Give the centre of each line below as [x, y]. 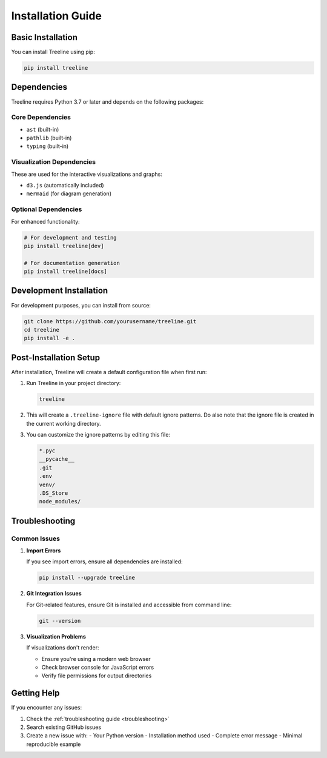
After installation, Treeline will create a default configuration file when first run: [109, 372]
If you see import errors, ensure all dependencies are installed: [104, 562]
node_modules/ [60, 501]
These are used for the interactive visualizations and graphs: [87, 174]
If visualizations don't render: [63, 648]
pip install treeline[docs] [65, 272]
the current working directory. [64, 423]
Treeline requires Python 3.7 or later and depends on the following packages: [107, 102]
